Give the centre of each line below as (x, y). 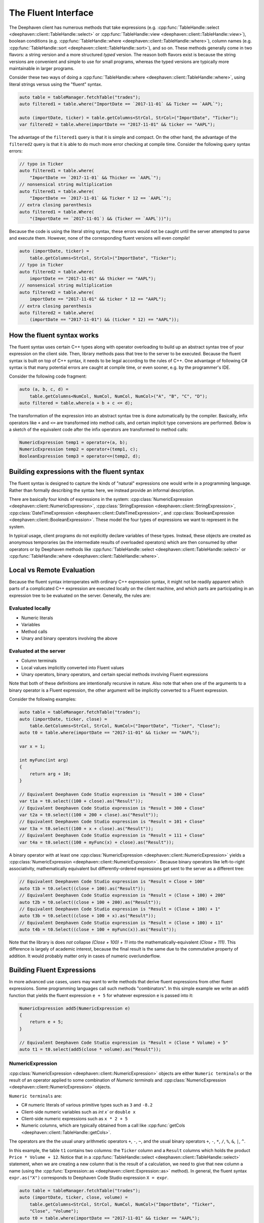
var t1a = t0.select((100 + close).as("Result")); (81, 801)
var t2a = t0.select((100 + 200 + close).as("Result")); (89, 815)
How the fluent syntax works (54, 335)
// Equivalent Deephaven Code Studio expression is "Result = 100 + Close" (112, 794)
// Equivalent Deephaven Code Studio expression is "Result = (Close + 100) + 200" (122, 895)
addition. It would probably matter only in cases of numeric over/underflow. (85, 956)
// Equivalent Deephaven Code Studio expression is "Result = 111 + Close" (112, 836)
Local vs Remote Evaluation (52, 570)
